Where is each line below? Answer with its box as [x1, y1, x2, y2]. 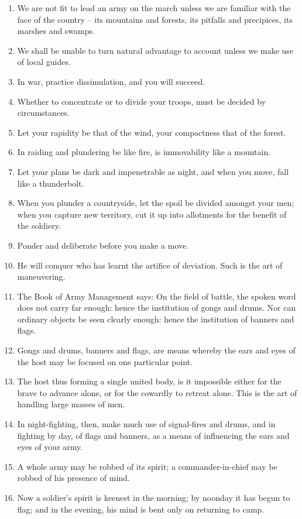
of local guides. [17, 56, 71, 68]
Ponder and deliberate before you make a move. [17, 239, 189, 251]
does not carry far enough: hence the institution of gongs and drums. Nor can [17, 301, 296, 314]
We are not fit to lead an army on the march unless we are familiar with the [17, 2, 291, 13]
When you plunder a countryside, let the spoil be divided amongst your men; [17, 197, 294, 209]
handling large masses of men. [17, 398, 125, 410]
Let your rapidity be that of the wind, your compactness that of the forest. [17, 126, 286, 138]
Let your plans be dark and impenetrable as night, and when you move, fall [17, 165, 289, 177]
